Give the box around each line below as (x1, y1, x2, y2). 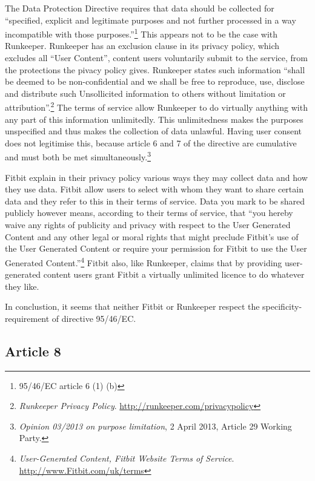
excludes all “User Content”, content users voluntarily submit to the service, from (5, 51, 308, 64)
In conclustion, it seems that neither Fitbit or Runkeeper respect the (5, 300, 260, 313)
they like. (5, 280, 39, 292)
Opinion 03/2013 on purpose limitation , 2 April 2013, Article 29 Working (19, 419, 292, 432)
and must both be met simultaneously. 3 (5, 149, 151, 163)
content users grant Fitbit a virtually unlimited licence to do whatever (43, 268, 305, 281)
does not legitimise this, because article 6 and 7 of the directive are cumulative (5, 136, 297, 149)
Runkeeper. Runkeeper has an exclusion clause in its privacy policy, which (5, 39, 280, 52)
